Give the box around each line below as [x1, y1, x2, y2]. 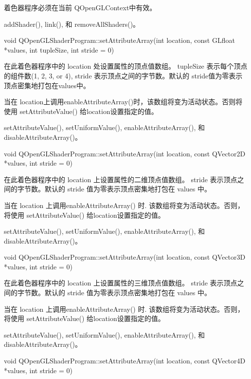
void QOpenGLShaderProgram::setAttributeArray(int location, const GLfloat [4, 35, 235, 45]
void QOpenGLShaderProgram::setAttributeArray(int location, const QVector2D [4, 148, 246, 158]
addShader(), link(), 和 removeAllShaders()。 [4, 19, 140, 29]
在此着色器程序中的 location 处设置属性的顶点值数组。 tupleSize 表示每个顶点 [4, 61, 248, 71]
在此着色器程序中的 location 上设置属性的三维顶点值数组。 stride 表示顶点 [4, 278, 237, 288]
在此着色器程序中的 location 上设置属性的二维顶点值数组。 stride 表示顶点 [4, 174, 237, 184]
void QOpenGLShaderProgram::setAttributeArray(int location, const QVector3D [4, 252, 246, 262]
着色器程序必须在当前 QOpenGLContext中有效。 [4, 2, 157, 12]
